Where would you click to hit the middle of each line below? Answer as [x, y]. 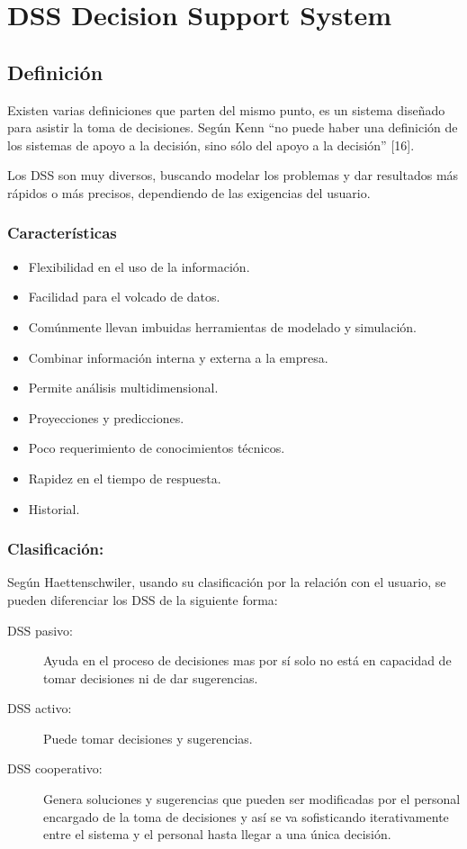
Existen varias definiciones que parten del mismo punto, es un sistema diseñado [226, 109]
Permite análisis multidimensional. [123, 388]
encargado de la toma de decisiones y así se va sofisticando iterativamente [246, 816]
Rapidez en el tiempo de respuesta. [125, 478]
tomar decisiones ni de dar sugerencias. [151, 677]
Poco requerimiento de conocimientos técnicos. [157, 448]
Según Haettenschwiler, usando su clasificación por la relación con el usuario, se [227, 582]
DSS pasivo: [40, 630]
